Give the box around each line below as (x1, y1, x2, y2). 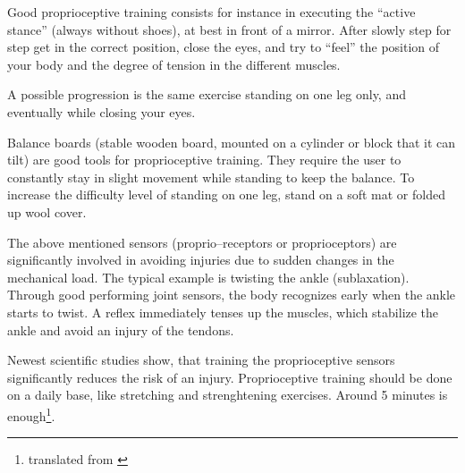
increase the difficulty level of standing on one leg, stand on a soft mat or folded (7, 185, 445, 204)
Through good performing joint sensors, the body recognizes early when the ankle (7, 285, 456, 304)
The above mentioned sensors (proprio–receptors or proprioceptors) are (7, 232, 397, 251)
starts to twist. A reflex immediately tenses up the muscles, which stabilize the (7, 302, 439, 321)
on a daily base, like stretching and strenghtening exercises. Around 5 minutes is (7, 385, 448, 404)
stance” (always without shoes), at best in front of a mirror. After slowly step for (7, 20, 452, 38)
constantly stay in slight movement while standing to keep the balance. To (7, 167, 415, 186)
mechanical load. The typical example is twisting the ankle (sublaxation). (7, 267, 410, 286)
